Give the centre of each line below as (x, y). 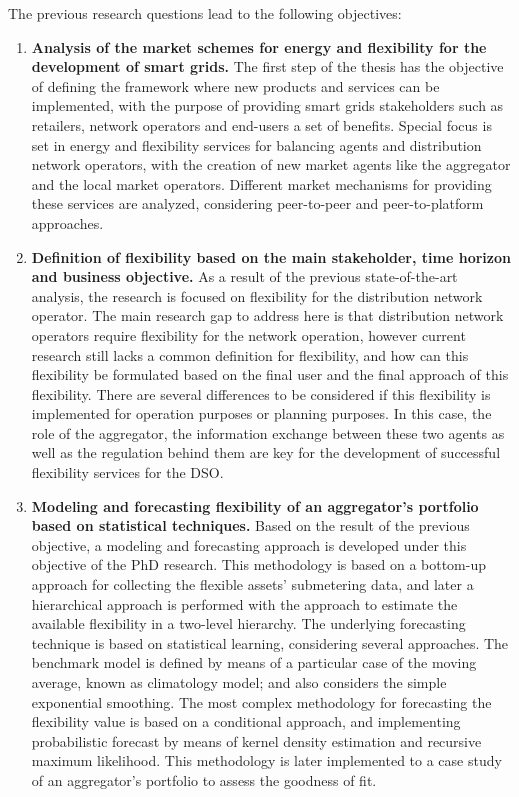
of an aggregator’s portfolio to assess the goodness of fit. (204, 779)
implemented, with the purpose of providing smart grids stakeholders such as (267, 105)
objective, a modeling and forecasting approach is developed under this (249, 544)
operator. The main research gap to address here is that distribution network (267, 315)
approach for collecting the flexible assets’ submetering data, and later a (252, 584)
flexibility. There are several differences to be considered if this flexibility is (261, 393)
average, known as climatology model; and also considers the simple (239, 682)
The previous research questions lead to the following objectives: (205, 13)
